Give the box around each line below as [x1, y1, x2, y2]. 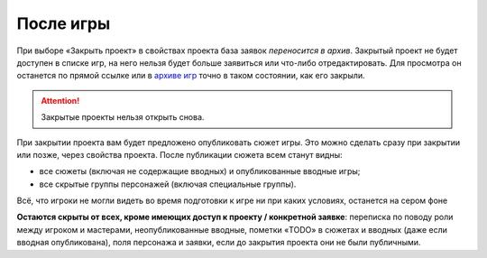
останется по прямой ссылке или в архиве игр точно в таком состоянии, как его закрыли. [16, 70, 365, 81]
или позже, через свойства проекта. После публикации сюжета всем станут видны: [16, 149, 343, 160]
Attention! [41, 95, 80, 106]
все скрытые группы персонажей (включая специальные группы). [39, 179, 297, 189]
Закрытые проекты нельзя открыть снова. [41, 112, 205, 123]
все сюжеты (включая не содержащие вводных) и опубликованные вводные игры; [39, 166, 361, 177]
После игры [16, 14, 111, 33]
